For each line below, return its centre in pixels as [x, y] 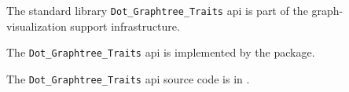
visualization [37, 26]
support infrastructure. [125, 26]
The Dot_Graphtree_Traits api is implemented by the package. [161, 52]
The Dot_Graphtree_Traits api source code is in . [128, 78]
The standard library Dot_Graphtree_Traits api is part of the [157, 10]
